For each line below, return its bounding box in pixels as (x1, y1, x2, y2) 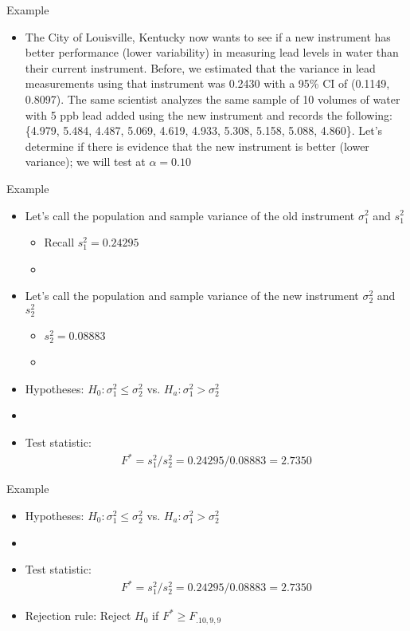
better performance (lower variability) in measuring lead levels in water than (25, 44, 399, 61)
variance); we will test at (25, 153, 146, 170)
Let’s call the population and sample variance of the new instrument (25, 287, 359, 304)
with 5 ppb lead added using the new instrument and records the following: (25, 106, 393, 123)
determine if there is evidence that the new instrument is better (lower (25, 137, 369, 154)
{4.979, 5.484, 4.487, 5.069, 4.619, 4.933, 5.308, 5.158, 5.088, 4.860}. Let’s (25, 122, 383, 139)
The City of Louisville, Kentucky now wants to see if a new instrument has (25, 28, 391, 45)
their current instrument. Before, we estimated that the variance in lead (25, 59, 376, 76)
